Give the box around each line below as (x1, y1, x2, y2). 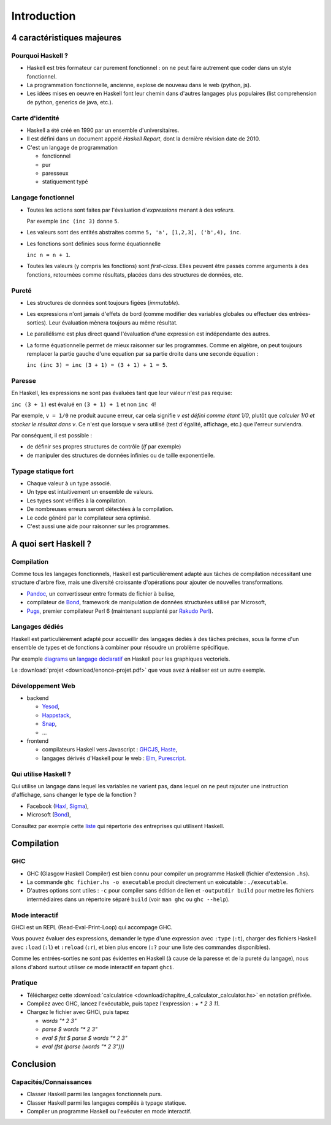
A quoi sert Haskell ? (11, 539, 92, 549)
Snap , (42, 720, 57, 728)
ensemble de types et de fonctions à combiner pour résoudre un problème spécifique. (11, 644, 230, 651)
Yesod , (42, 703, 59, 710)
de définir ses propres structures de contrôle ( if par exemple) (26, 443, 181, 450)
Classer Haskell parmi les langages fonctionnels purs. (26, 1091, 162, 1098)
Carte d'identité (11, 113, 59, 122)
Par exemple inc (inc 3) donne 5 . (26, 217, 120, 225)
